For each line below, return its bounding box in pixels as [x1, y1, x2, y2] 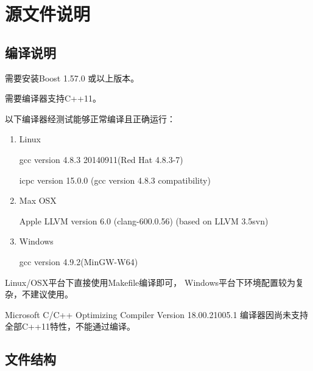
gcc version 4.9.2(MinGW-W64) [19, 255, 138, 268]
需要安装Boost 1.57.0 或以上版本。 [5, 71, 139, 84]
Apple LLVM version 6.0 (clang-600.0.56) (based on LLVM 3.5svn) [19, 214, 269, 227]
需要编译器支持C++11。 [5, 92, 101, 105]
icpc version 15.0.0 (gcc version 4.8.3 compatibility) [19, 173, 211, 186]
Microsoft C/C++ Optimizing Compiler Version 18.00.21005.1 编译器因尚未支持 [5, 308, 309, 321]
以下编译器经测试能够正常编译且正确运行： [5, 112, 175, 125]
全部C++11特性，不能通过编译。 [5, 320, 135, 333]
